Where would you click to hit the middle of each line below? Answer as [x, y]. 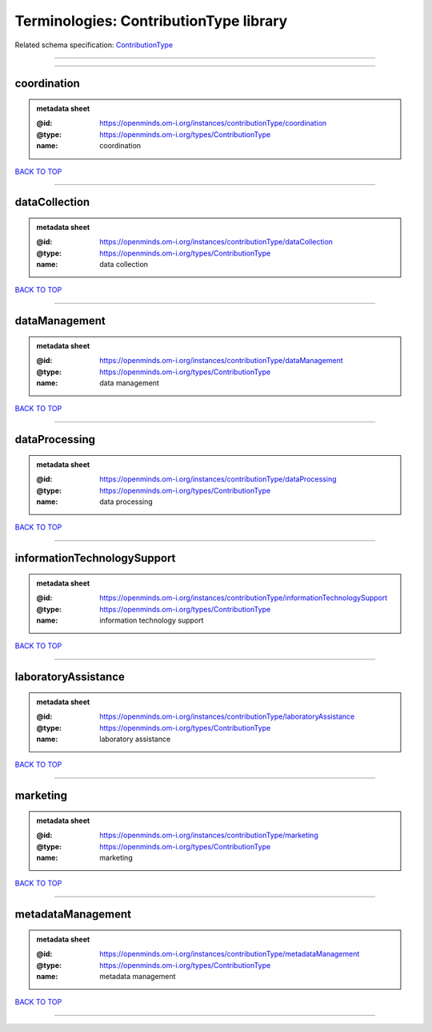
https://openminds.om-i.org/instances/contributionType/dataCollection [216, 242]
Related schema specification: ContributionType [94, 45]
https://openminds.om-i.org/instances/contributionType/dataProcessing [218, 479]
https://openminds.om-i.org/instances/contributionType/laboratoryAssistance [227, 716]
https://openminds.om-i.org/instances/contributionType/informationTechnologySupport [244, 598]
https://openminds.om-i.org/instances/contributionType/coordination [213, 123]
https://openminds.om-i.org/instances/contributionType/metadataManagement [230, 954]
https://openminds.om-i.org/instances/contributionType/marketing [209, 835]
